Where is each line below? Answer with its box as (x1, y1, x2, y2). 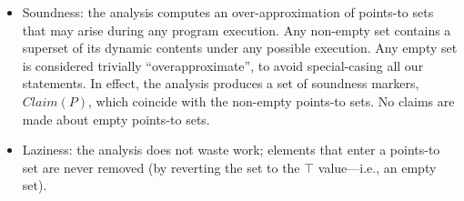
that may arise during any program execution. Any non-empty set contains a (22, 20, 451, 39)
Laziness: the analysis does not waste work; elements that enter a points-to (22, 140, 440, 159)
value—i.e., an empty (318, 157, 437, 176)
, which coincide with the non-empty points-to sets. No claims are (88, 91, 455, 110)
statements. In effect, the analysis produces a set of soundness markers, (22, 74, 419, 93)
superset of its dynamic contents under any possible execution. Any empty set (22, 38, 458, 57)
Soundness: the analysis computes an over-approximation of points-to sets (22, 3, 434, 21)
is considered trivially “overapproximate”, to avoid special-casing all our (22, 55, 424, 75)
